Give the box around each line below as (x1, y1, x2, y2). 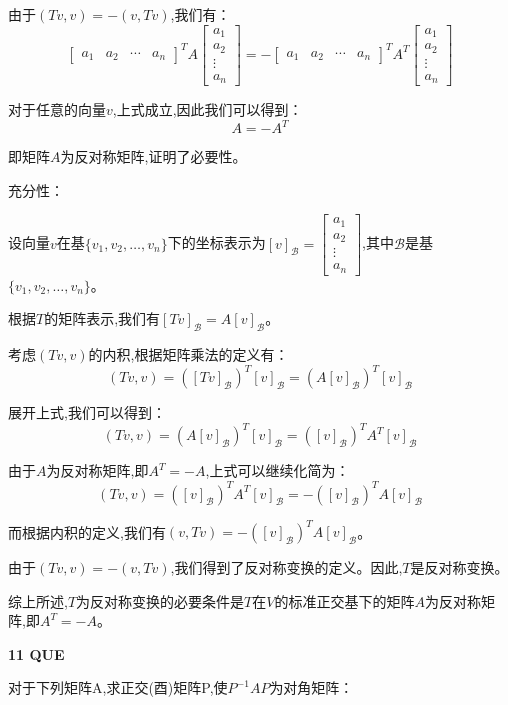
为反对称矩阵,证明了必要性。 (60, 146, 247, 167)
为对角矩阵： (269, 677, 354, 698)
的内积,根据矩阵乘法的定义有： (88, 344, 289, 365)
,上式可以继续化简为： (205, 460, 350, 481)
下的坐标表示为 (167, 232, 266, 253)
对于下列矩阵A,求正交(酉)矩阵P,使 (8, 677, 228, 698)
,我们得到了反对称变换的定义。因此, (170, 557, 403, 578)
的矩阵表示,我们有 (44, 308, 161, 329)
